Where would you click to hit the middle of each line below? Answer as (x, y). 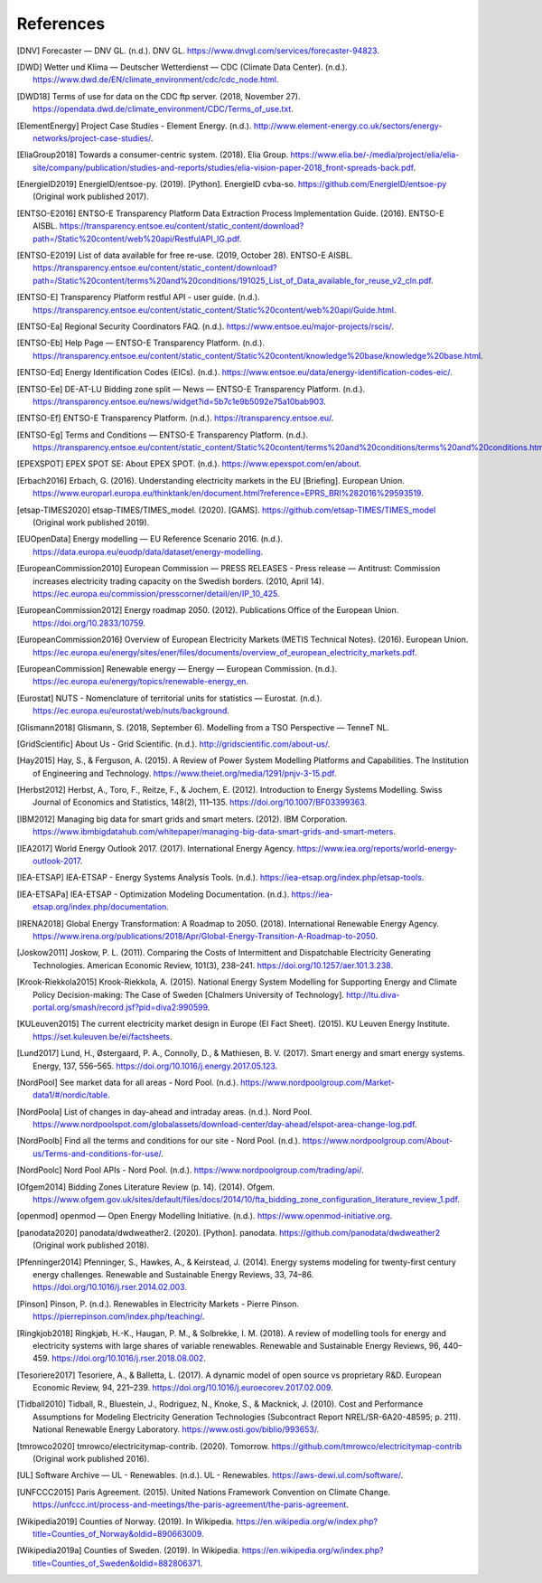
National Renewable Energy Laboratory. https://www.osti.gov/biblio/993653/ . (176, 1429)
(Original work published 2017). (91, 197)
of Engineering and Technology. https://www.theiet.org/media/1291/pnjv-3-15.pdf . (185, 773)
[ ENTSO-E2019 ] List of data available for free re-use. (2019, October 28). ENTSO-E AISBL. (185, 255)
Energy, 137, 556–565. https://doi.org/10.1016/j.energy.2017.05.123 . (155, 1066)
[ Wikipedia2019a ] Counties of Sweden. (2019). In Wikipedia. (128, 1550)
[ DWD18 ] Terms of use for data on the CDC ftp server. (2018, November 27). (159, 96)
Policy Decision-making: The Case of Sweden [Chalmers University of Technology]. (189, 994)
